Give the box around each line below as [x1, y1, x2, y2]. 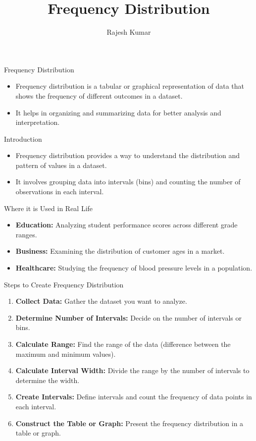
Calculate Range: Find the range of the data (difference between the [15, 339, 231, 349]
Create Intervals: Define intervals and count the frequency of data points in [15, 391, 252, 402]
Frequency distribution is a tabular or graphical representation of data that [15, 81, 245, 91]
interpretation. [15, 117, 60, 127]
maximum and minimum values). [15, 348, 116, 359]
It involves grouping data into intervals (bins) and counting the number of [15, 176, 241, 187]
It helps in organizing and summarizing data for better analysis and [15, 107, 221, 117]
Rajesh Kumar [106, 27, 151, 37]
